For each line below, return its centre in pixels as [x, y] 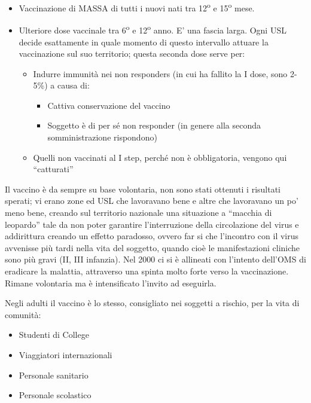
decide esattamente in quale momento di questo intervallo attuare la [144, 42]
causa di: [74, 85]
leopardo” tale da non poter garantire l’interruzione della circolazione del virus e [152, 224]
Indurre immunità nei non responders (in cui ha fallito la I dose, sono [160, 73]
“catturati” [53, 169]
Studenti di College [54, 335]
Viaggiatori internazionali [65, 354]
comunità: [23, 314]
